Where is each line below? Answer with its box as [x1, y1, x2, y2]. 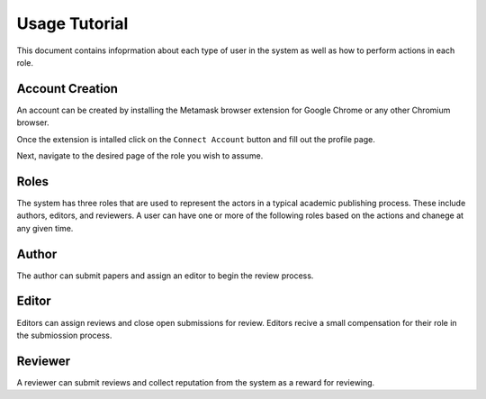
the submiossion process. [16, 330, 112, 340]
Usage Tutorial [16, 14, 129, 33]
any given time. [16, 222, 74, 233]
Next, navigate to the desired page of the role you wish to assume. [16, 150, 264, 161]
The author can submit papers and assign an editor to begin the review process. [16, 270, 314, 281]
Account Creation [16, 81, 119, 96]
